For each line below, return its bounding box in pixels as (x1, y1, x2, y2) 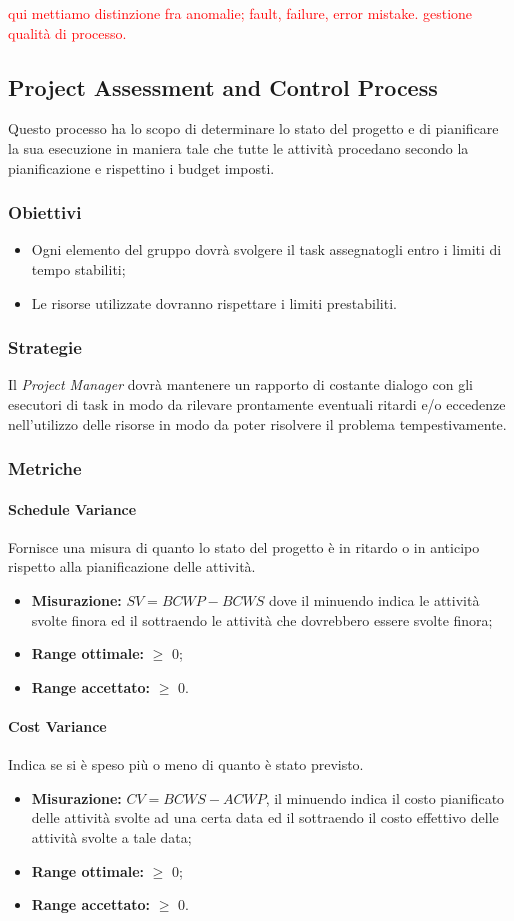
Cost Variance (8, 715, 107, 736)
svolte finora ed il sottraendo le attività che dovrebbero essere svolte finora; (31, 609, 493, 630)
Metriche (8, 456, 82, 481)
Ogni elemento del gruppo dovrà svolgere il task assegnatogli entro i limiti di (31, 239, 502, 260)
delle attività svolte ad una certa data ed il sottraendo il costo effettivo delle (31, 807, 499, 828)
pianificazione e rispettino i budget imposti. (8, 157, 275, 178)
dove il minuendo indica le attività (269, 590, 480, 610)
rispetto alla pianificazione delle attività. (8, 556, 256, 577)
